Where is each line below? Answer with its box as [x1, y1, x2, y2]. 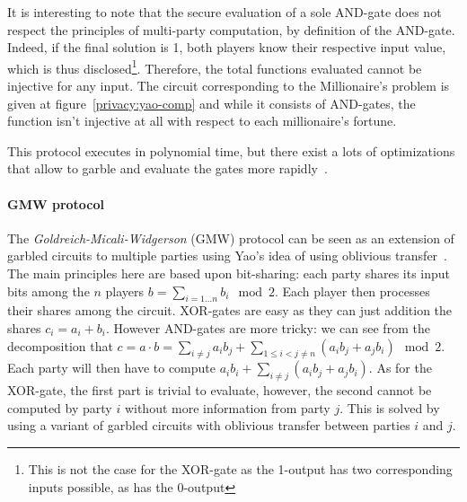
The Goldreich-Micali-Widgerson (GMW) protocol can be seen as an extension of [7, 228, 454, 247]
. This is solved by [339, 398, 440, 417]
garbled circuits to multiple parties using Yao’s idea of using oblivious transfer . [7, 246, 448, 265]
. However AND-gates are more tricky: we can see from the [105, 318, 430, 337]
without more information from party [124, 398, 330, 417]
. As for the [368, 358, 432, 377]
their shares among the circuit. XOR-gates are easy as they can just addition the [7, 301, 453, 320]
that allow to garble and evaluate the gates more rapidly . [7, 159, 328, 178]
